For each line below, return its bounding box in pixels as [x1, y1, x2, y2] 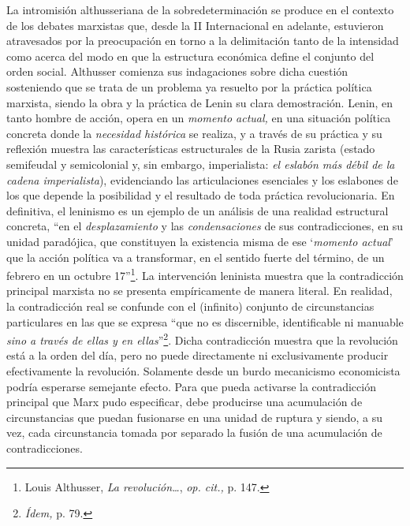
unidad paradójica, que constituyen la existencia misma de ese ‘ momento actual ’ [6, 233, 393, 249]
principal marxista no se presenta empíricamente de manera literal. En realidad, [6, 282, 393, 299]
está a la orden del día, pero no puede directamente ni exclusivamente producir [6, 347, 389, 364]
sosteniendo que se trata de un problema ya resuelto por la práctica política [6, 78, 372, 95]
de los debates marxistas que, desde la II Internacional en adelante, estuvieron [6, 17, 384, 33]
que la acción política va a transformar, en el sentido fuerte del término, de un [6, 248, 385, 265]
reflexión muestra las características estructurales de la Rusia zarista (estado [6, 140, 375, 157]
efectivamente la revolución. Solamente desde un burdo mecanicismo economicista [6, 362, 401, 379]
